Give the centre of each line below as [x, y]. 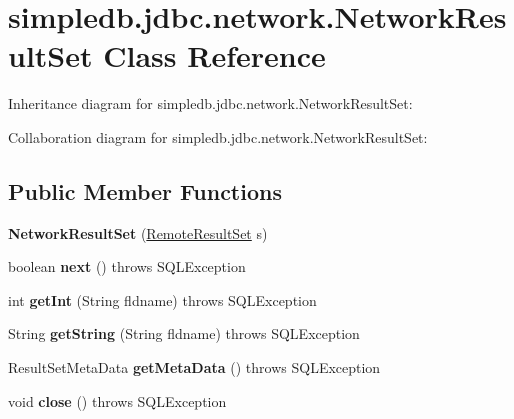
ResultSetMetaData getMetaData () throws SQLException [194, 367]
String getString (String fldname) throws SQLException [184, 333]
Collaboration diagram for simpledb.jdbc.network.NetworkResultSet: [218, 136]
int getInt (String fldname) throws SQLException [162, 299]
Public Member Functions [145, 190]
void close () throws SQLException [117, 400]
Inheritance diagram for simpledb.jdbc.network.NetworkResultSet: [210, 103]
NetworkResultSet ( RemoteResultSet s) [138, 232]
